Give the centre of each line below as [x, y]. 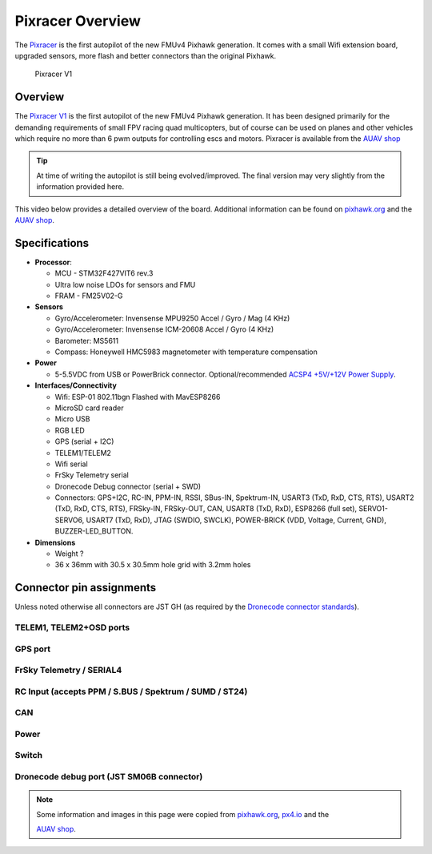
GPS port [33, 649]
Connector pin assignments [86, 588]
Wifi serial [71, 464]
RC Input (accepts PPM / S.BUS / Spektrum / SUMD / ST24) [131, 691]
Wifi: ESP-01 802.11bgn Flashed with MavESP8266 [138, 397]
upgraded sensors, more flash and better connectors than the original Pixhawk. [145, 55]
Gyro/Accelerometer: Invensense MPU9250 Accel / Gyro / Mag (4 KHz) [172, 318]
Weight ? [69, 554]
